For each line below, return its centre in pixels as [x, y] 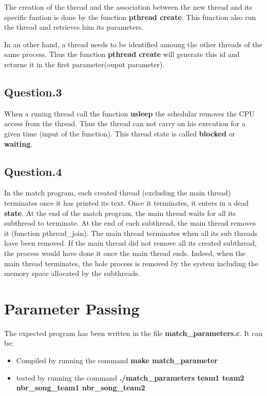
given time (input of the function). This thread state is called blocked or [120, 133]
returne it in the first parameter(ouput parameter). [84, 64]
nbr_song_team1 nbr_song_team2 [81, 388]
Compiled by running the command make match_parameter [117, 360]
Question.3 [33, 92]
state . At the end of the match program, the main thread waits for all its [120, 213]
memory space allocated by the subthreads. [72, 273]
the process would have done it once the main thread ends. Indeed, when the [125, 253]
